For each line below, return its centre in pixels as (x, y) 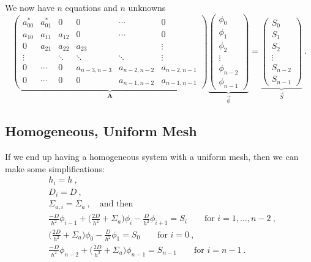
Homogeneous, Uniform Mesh (101, 131)
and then (116, 204)
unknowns (147, 7)
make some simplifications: (55, 168)
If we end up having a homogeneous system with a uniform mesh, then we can (152, 157)
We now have (30, 7)
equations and (91, 7)
